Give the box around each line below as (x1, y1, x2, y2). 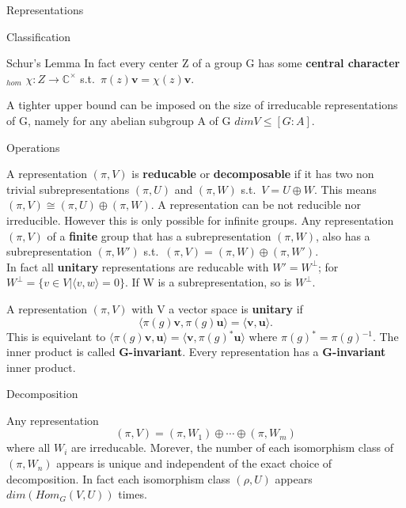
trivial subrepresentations (6, 180, 130, 197)
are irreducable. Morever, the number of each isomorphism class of (70, 439, 393, 456)
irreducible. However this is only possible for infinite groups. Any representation (6, 211, 394, 228)
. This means (314, 180, 377, 197)
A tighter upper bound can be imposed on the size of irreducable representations (6, 97, 398, 113)
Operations (6, 138, 60, 155)
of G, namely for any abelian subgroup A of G (6, 112, 231, 128)
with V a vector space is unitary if (131, 300, 303, 317)
